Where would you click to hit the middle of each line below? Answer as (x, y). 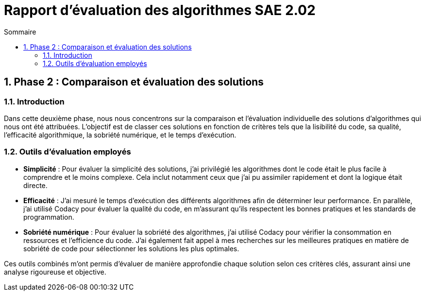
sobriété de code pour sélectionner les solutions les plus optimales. (131, 248)
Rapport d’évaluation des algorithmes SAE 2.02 (160, 10)
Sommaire (20, 32)
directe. (35, 185)
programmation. (49, 217)
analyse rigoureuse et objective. (55, 272)
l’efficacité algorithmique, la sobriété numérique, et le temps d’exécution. (120, 135)
